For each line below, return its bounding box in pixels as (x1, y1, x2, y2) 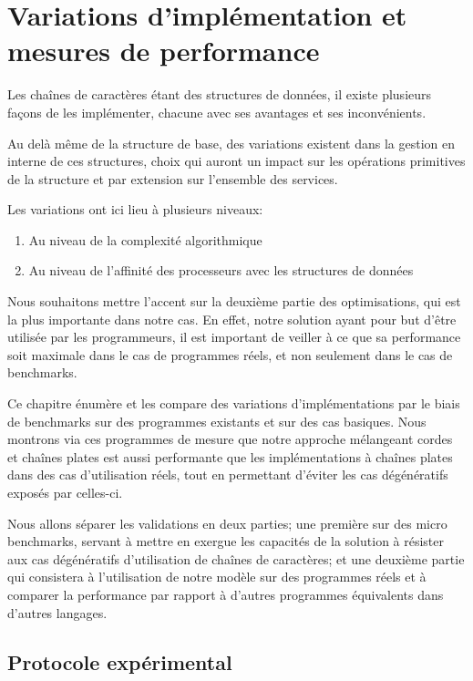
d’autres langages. (7, 603, 108, 622)
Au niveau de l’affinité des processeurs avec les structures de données (28, 261, 414, 280)
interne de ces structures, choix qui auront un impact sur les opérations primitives (7, 151, 466, 170)
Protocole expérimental (7, 647, 232, 676)
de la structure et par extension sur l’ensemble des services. (7, 169, 338, 188)
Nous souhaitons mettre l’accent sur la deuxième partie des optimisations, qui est (7, 292, 461, 311)
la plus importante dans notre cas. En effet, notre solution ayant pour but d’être (7, 309, 457, 328)
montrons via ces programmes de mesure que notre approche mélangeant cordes (7, 429, 453, 449)
